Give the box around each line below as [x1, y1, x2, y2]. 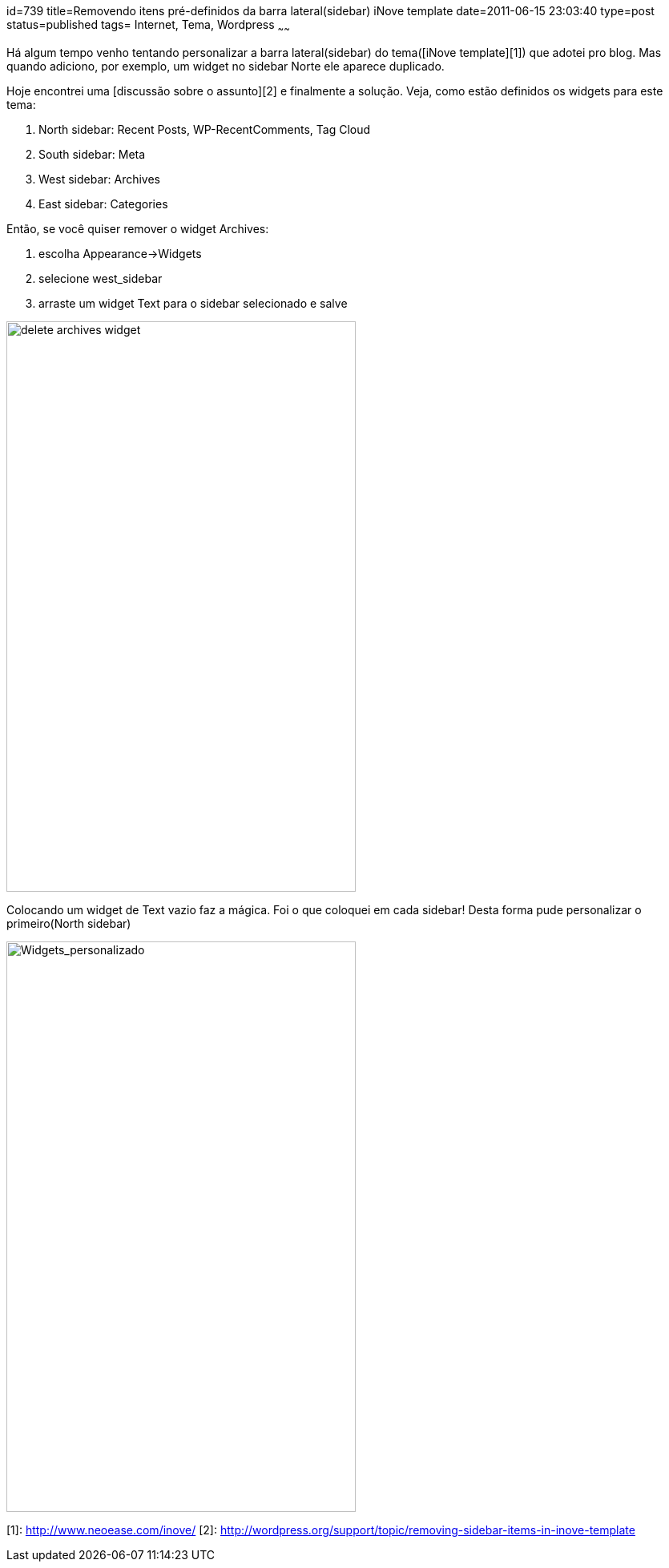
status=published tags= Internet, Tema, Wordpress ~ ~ [6, 18, 290, 34]
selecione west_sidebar [38, 271, 163, 285]
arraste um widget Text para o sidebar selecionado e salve [38, 296, 348, 310]
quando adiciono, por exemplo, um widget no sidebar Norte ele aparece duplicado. [6, 58, 445, 73]
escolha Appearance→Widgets [38, 246, 202, 260]
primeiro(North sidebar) [6, 916, 131, 930]
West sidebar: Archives [38, 171, 160, 186]
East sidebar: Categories [38, 196, 168, 211]
